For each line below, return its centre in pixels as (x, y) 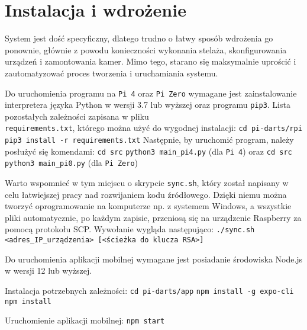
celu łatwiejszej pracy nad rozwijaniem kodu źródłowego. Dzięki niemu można (146, 194)
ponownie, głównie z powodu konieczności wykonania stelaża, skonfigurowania (146, 49)
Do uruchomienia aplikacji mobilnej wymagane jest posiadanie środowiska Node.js (154, 259)
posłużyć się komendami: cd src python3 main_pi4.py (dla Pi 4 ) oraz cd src (148, 151)
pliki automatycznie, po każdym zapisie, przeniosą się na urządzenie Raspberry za (153, 217)
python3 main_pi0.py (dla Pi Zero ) (72, 163)
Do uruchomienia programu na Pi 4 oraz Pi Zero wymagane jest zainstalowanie (151, 93)
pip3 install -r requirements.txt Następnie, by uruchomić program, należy (149, 140)
